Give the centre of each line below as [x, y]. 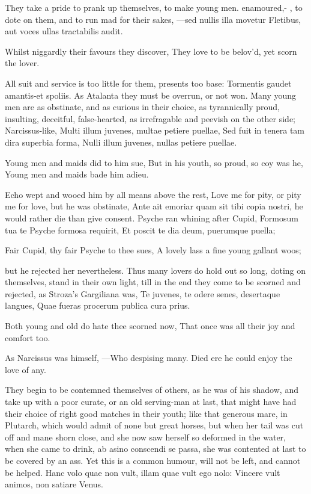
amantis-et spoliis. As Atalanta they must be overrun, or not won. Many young [151, 95]
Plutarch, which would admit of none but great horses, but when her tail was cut [154, 425]
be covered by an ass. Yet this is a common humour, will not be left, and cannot [153, 460]
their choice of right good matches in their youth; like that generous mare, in [146, 413]
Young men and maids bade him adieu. [77, 174]
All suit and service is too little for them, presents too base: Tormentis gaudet [148, 83]
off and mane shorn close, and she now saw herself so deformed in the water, [146, 437]
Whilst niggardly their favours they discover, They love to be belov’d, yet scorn [151, 51]
